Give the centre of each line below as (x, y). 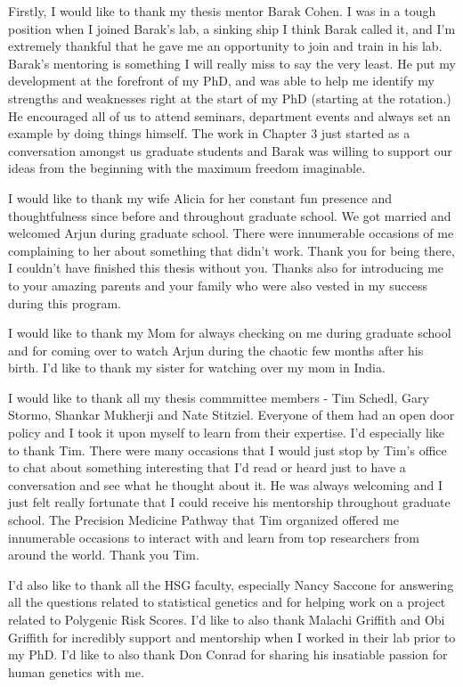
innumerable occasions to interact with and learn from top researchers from (214, 537)
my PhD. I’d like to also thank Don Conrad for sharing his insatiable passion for (228, 654)
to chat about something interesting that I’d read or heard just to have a (207, 467)
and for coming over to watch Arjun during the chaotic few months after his (216, 350)
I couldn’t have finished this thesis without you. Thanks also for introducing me (226, 268)
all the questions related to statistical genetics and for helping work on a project (227, 602)
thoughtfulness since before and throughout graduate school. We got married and (230, 215)
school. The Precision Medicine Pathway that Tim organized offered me (203, 520)
